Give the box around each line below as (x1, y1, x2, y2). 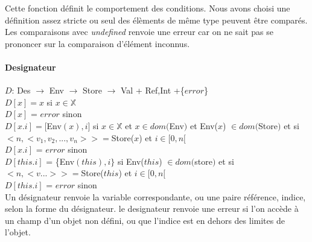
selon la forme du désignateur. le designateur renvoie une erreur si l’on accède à (5, 202, 299, 215)
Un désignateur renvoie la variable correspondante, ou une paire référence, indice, (5, 190, 306, 203)
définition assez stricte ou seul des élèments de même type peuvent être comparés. (5, 13, 308, 26)
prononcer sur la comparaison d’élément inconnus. (5, 37, 190, 49)
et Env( (189, 119, 218, 132)
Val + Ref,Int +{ (121, 84, 185, 97)
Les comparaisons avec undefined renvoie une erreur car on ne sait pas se (5, 25, 273, 38)
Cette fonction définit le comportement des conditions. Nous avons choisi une (5, 2, 290, 14)
